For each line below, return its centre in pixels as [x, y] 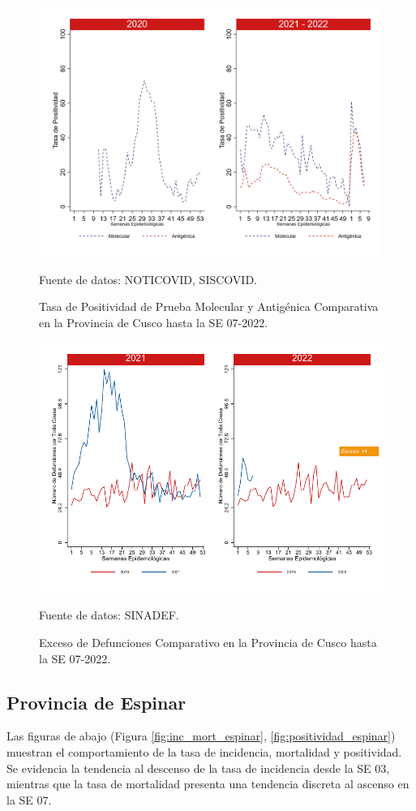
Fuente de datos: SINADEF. [109, 615]
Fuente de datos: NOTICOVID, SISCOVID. [148, 279]
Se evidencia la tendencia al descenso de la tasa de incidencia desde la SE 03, [198, 768]
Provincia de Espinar [96, 702]
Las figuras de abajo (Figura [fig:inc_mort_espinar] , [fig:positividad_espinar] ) [201, 736]
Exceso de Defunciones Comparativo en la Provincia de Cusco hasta [208, 642]
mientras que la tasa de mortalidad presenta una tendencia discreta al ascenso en [208, 784]
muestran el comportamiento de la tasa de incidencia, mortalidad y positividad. [204, 751]
